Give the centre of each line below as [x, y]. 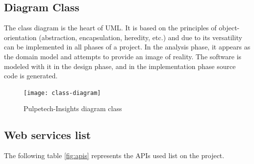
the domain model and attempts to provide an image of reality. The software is [123, 56]
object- [229, 28]
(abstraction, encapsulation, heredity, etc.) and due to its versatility [140, 37]
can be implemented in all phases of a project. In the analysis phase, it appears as [127, 47]
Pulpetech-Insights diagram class [73, 108]
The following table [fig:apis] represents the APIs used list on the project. [114, 155]
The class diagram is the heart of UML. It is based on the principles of [110, 28]
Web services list [48, 135]
